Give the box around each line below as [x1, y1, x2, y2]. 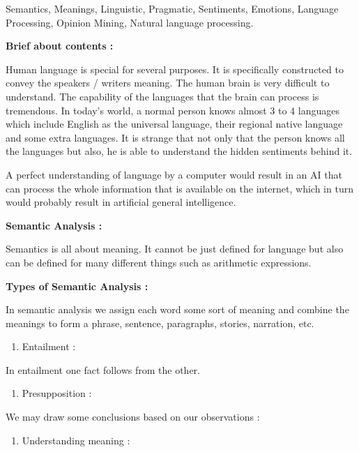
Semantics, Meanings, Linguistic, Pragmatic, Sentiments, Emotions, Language [6, 1, 339, 15]
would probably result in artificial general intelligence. [6, 195, 236, 209]
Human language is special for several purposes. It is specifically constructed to [6, 61, 344, 76]
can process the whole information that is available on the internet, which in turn [6, 181, 353, 195]
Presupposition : [22, 386, 92, 400]
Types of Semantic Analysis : [6, 278, 148, 293]
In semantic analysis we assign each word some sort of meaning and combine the [6, 302, 349, 317]
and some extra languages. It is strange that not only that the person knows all [6, 130, 345, 144]
